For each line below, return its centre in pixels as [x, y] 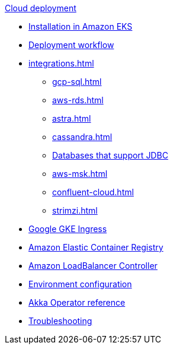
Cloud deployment [41, 8]
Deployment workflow [71, 45]
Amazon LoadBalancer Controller [93, 266]
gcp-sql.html [77, 82]
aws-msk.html [80, 174]
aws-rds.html [78, 100]
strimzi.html [75, 210]
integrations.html [61, 63]
